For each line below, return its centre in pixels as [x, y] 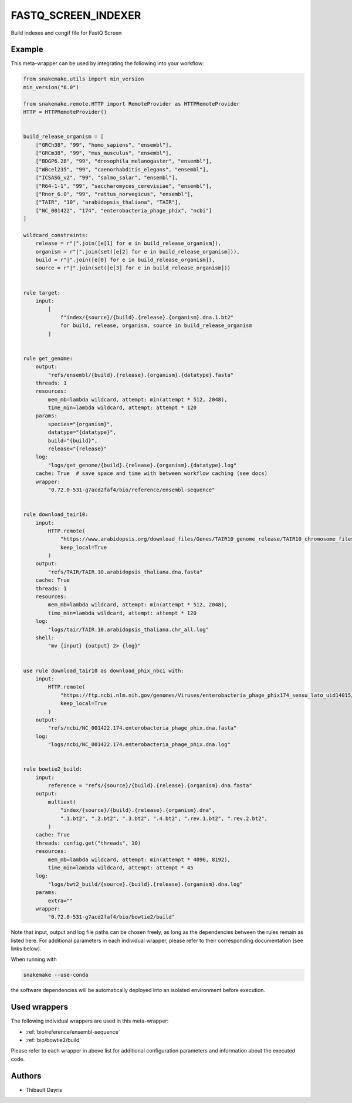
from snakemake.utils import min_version [84, 79]
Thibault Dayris [44, 1089]
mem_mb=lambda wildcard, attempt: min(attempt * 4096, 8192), [139, 859]
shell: [45, 638]
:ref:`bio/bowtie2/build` [53, 1040]
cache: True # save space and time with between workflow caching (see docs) [152, 473]
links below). [26, 949]
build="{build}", [73, 441]
